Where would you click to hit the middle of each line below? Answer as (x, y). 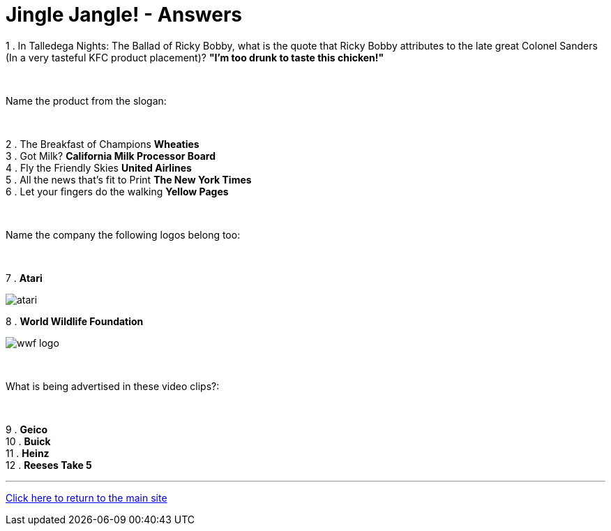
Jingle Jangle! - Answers (124, 15)
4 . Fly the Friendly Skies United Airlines (99, 167)
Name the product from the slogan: (86, 100)
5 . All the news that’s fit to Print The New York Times (129, 179)
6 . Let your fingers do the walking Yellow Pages (117, 191)
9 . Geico (27, 429)
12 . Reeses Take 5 (49, 465)
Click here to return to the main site (86, 498)
